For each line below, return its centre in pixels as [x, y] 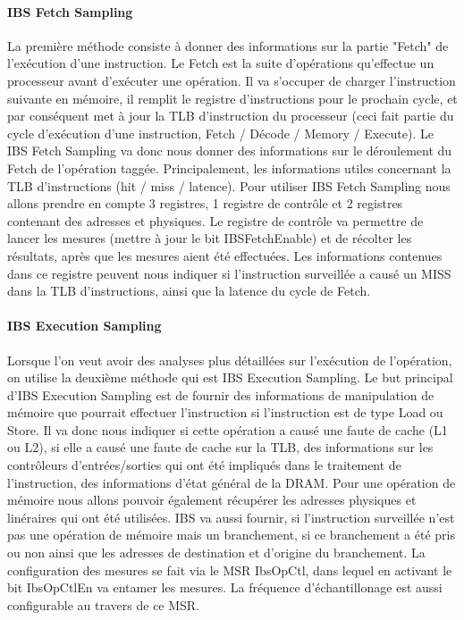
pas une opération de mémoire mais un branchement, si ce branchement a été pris [231, 535]
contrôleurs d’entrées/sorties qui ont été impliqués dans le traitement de [204, 465]
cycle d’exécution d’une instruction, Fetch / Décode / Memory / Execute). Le [220, 133]
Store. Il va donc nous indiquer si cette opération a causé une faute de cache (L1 [228, 429]
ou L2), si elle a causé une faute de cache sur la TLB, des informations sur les [220, 447]
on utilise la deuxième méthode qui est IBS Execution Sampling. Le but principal [230, 377]
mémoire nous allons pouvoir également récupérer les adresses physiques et [212, 500]
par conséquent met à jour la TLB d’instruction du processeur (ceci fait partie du [231, 116]
